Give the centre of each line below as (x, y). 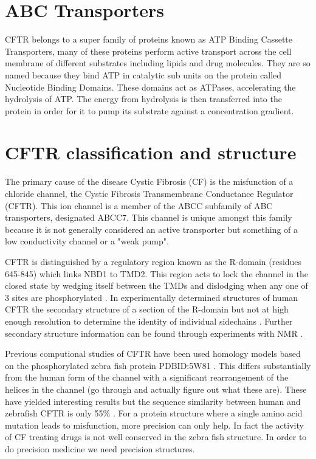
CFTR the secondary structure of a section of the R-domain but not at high (147, 309)
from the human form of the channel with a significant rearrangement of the (147, 377)
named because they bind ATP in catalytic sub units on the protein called (143, 74)
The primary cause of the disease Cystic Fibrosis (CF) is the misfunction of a (149, 181)
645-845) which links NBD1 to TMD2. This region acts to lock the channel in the (156, 273)
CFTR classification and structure (151, 152)
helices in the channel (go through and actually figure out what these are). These (156, 389)
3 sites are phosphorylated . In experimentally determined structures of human (152, 297)
